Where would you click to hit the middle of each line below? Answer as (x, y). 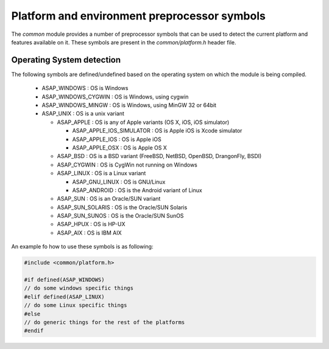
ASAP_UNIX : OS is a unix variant (83, 114)
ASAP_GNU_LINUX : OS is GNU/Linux (119, 182)
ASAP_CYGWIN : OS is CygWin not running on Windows (127, 165)
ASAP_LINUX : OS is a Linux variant (101, 173)
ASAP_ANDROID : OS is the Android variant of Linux (137, 190)
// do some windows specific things (79, 288)
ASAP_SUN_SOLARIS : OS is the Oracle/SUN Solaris (122, 207)
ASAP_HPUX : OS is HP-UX (91, 224)
